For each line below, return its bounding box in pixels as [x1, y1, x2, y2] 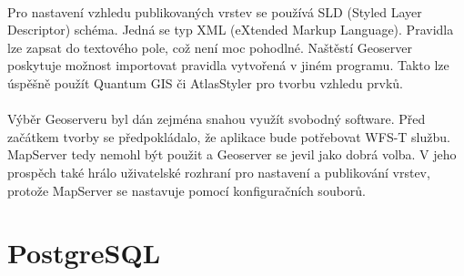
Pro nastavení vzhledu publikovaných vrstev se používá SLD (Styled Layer [7, 2, 422, 21]
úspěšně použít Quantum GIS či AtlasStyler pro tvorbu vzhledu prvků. [7, 73, 403, 92]
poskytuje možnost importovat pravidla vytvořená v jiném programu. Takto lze [7, 56, 449, 75]
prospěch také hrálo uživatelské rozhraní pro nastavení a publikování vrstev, [7, 162, 430, 181]
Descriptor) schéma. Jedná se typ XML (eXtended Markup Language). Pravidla [7, 20, 454, 39]
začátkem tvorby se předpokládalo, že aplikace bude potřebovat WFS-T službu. [7, 127, 450, 146]
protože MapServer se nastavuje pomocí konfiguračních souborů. [7, 180, 367, 199]
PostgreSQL [7, 234, 161, 271]
